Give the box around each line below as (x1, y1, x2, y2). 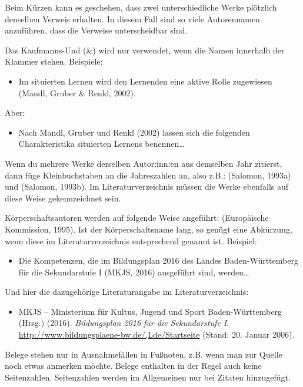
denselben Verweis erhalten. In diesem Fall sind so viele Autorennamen (5, 12, 260, 25)
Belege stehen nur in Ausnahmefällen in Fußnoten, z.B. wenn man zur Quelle (5, 348, 282, 360)
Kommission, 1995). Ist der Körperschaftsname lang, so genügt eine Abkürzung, (5, 223, 292, 235)
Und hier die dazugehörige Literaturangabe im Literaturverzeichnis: (5, 285, 249, 298)
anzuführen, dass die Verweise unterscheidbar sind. (5, 24, 188, 36)
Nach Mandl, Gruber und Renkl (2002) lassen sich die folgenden (18, 126, 250, 138)
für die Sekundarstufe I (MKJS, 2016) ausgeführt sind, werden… (18, 265, 249, 278)
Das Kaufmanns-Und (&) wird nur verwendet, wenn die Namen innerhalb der (5, 43, 285, 56)
